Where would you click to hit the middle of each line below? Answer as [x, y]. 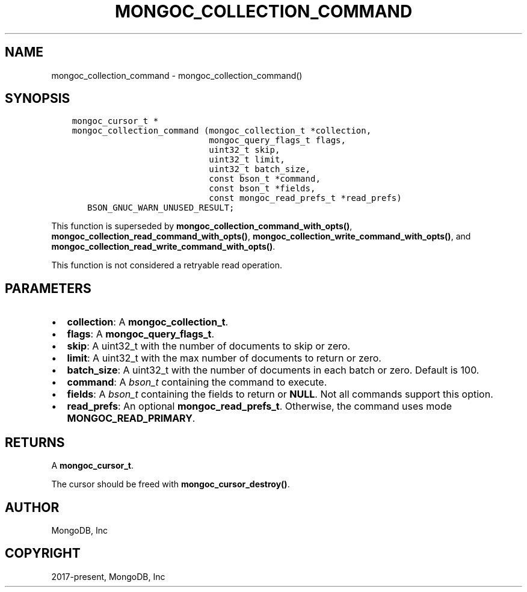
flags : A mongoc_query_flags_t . [141, 334]
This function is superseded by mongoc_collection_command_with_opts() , [202, 226]
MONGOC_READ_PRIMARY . [131, 418]
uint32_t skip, [245, 150]
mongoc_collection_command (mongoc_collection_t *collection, [222, 131]
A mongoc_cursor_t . [93, 466]
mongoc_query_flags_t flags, [277, 140]
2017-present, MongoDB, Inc [108, 576]
